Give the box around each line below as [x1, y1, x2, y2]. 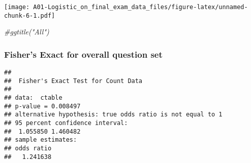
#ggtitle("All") [4, 26, 49, 37]
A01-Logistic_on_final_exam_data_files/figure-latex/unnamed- [33, 4, 248, 11]
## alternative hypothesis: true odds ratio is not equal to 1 [4, 111, 223, 118]
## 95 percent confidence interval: [4, 119, 128, 127]
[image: [4, 4, 30, 11]
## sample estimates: [4, 136, 77, 144]
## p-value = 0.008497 [4, 102, 81, 110]
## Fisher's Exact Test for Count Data [4, 77, 143, 85]
